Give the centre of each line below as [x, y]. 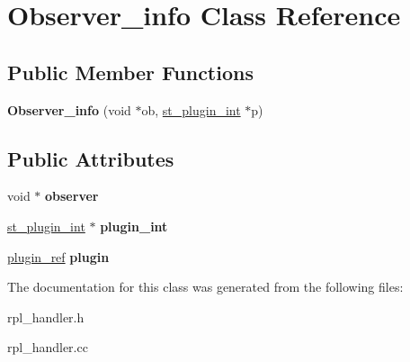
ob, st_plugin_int [191, 109]
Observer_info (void [69, 109]
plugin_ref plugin [58, 256]
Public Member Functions [130, 72]
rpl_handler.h [46, 317]
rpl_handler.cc [48, 347]
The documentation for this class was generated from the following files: [205, 287]
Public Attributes [91, 158]
